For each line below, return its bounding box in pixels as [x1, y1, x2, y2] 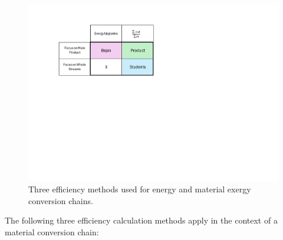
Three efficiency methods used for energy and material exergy [28, 183, 251, 195]
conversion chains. [28, 194, 93, 206]
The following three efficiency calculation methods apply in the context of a [5, 214, 278, 226]
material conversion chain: [5, 226, 99, 238]
